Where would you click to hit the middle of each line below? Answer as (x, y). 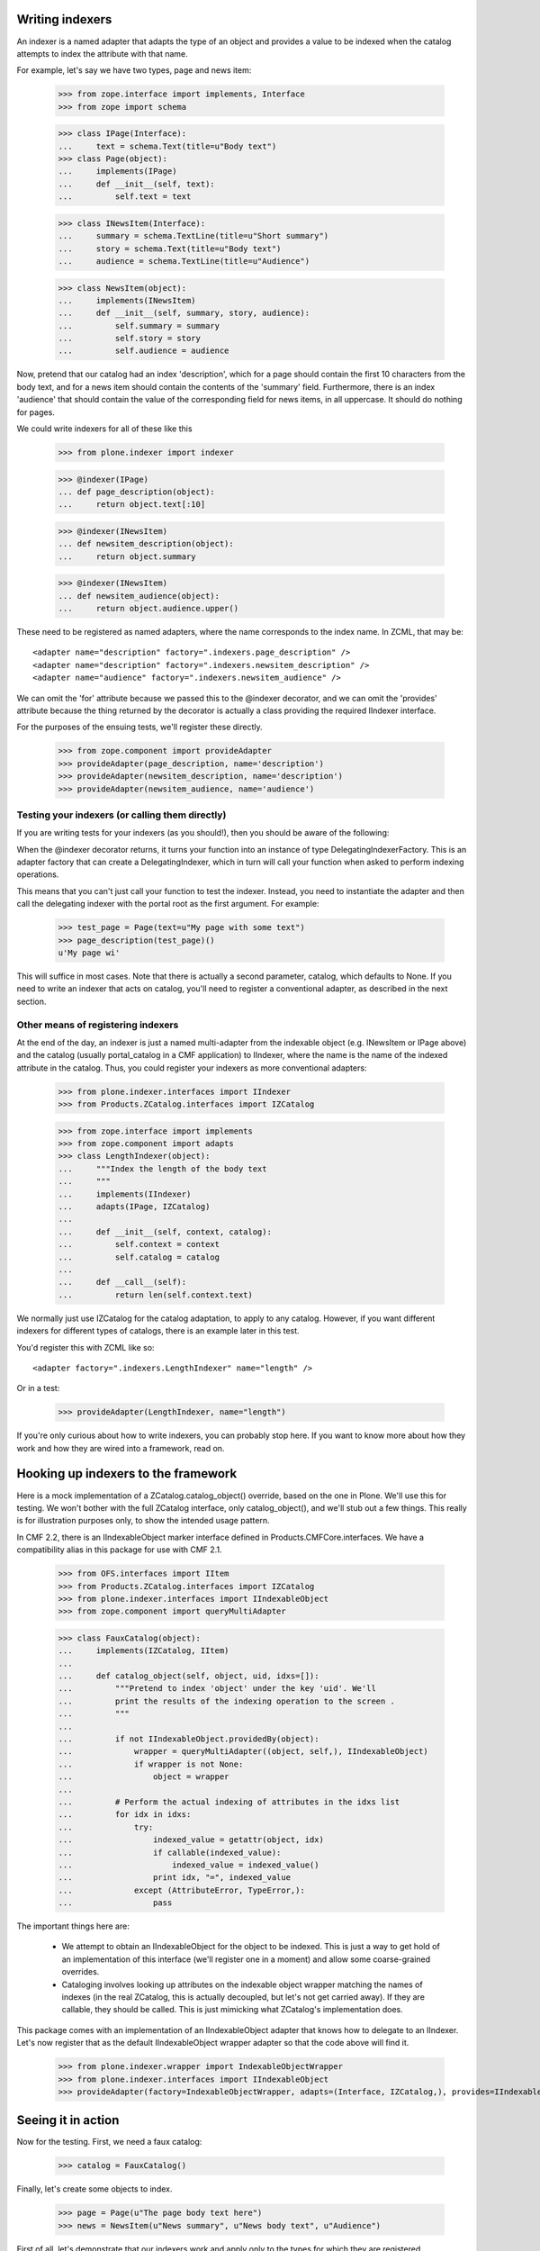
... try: (106, 1827)
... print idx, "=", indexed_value (175, 1878)
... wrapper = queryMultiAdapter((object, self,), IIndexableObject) (243, 1752)
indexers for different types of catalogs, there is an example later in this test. (158, 1331)
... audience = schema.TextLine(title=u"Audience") (184, 261)
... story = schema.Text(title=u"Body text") (170, 249)
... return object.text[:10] (132, 505)
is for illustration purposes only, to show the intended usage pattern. (143, 1521)
